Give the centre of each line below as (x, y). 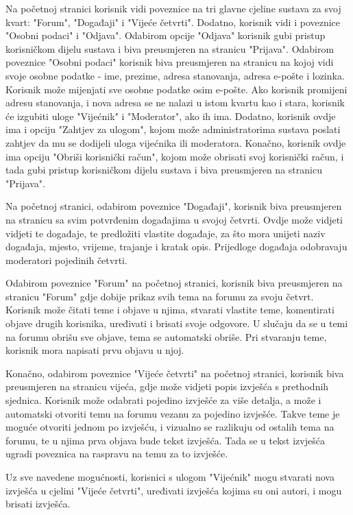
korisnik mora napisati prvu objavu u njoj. (95, 350)
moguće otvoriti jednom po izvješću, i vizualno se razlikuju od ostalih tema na (170, 427)
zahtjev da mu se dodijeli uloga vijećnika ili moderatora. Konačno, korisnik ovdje (176, 142)
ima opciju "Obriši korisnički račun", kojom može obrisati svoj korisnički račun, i (175, 156)
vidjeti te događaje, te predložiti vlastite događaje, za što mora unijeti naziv (166, 233)
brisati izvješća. (38, 504)
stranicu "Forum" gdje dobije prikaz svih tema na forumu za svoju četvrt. (160, 296)
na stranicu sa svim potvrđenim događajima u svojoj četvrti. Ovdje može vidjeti (174, 219)
